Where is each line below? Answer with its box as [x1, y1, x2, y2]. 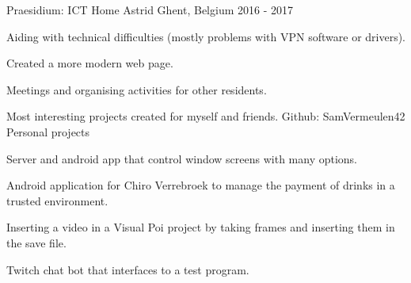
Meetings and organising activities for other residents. [6, 81, 267, 98]
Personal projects [6, 123, 90, 140]
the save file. [6, 234, 67, 250]
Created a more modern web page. [6, 55, 173, 71]
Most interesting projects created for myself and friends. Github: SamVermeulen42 [6, 108, 405, 124]
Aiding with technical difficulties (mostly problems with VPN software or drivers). [6, 28, 405, 44]
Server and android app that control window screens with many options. [6, 150, 358, 166]
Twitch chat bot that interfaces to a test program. [6, 261, 249, 277]
